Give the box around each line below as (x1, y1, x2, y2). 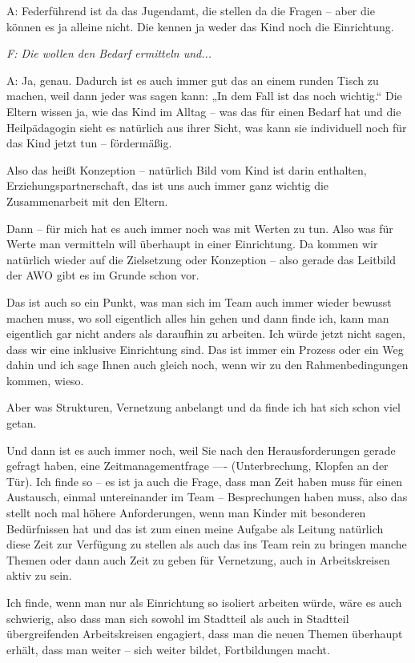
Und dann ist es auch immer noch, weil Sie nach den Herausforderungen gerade (6, 441, 396, 458)
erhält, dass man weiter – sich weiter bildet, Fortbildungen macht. (6, 641, 330, 657)
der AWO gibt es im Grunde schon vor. (6, 267, 199, 283)
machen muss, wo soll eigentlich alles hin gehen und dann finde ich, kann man (6, 309, 389, 326)
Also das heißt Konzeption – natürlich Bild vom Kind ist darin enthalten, (6, 161, 367, 178)
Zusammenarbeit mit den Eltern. (6, 192, 168, 209)
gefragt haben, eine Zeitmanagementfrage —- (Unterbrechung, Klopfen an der (6, 457, 389, 474)
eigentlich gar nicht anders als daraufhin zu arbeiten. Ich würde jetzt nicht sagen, (6, 325, 405, 342)
